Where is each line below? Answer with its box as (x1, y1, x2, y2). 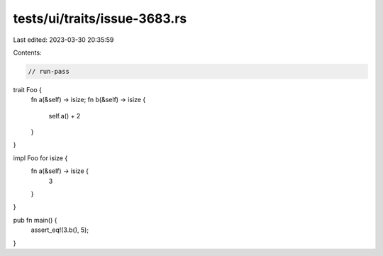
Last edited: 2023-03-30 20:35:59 (13, 35, 114, 44)
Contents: (13, 48, 42, 57)
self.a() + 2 (48, 111, 81, 120)
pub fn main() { (13, 216, 57, 224)
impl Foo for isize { (13, 153, 68, 162)
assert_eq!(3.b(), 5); (30, 226, 89, 234)
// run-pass (28, 67, 70, 75)
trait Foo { (13, 85, 43, 94)
